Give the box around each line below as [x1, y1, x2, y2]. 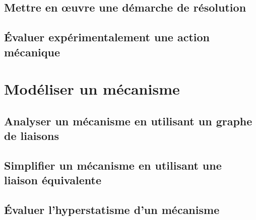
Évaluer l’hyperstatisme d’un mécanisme [4, 202, 220, 217]
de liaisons [4, 128, 59, 143]
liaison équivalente [4, 172, 101, 188]
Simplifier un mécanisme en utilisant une [4, 157, 222, 173]
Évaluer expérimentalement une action [4, 29, 210, 45]
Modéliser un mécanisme [4, 79, 180, 99]
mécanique [4, 44, 60, 59]
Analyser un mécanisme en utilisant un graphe [4, 113, 252, 128]
